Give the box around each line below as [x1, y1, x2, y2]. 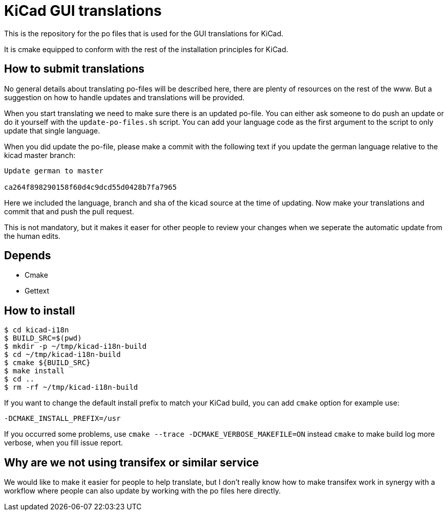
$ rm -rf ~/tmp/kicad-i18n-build [4, 383, 138, 392]
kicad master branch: [4, 150, 76, 160]
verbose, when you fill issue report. [4, 438, 123, 447]
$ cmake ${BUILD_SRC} [4, 359, 91, 367]
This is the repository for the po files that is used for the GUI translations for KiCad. [4, 29, 284, 38]
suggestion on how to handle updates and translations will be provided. [4, 93, 245, 102]
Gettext [25, 286, 49, 296]
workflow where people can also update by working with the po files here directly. [4, 486, 281, 496]
